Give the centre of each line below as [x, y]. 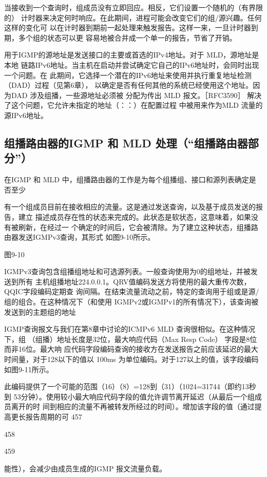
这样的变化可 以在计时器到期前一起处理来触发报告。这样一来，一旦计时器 [128, 27]
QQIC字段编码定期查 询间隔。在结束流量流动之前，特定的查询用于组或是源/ [132, 291]
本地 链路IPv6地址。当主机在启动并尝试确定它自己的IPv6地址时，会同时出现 [132, 64]
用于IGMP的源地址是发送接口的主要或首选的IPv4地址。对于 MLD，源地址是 [132, 55]
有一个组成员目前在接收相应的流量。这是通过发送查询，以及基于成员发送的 [130, 207]
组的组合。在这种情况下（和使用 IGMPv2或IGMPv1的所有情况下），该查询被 [131, 302]
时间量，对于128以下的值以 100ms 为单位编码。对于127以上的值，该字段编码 [131, 359]
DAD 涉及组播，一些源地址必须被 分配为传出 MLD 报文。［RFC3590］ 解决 [136, 95]
